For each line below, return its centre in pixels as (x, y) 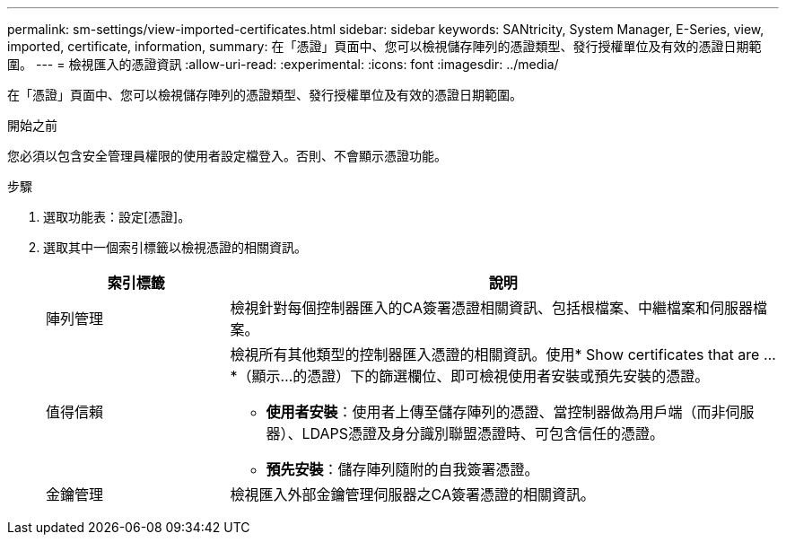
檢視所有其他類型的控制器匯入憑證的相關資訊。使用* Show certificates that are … (503, 354)
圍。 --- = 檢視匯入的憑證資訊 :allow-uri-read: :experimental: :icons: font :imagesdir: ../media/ (283, 64)
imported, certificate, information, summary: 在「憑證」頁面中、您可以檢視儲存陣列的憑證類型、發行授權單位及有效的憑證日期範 (384, 46)
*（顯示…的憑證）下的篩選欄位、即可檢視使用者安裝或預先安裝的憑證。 (470, 376)
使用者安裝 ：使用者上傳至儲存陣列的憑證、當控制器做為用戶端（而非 (496, 412)
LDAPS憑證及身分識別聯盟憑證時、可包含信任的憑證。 (483, 433)
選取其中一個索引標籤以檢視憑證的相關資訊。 (175, 247)
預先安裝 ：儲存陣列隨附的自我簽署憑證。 (402, 469)
